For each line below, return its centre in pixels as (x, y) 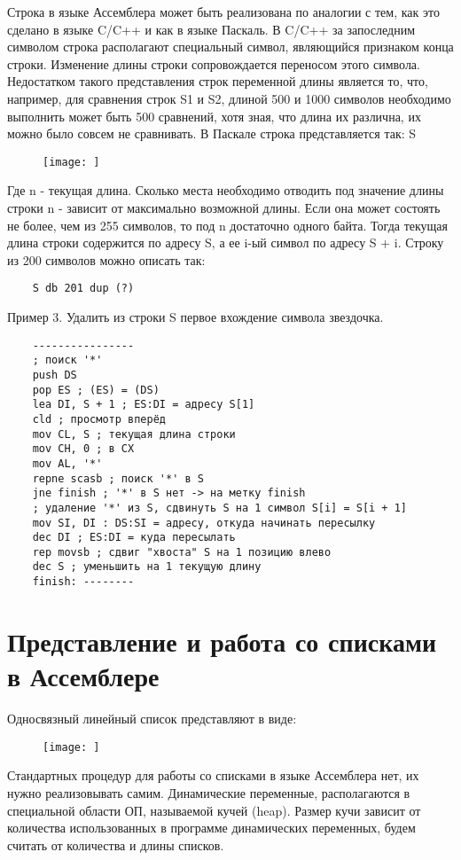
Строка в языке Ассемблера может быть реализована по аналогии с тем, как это (223, 12)
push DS (55, 375)
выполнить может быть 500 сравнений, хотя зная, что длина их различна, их (214, 116)
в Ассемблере (83, 676)
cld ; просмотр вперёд (99, 419)
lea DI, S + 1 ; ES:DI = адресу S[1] (144, 405)
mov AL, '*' (67, 463)
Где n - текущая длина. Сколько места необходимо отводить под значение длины (226, 190)
